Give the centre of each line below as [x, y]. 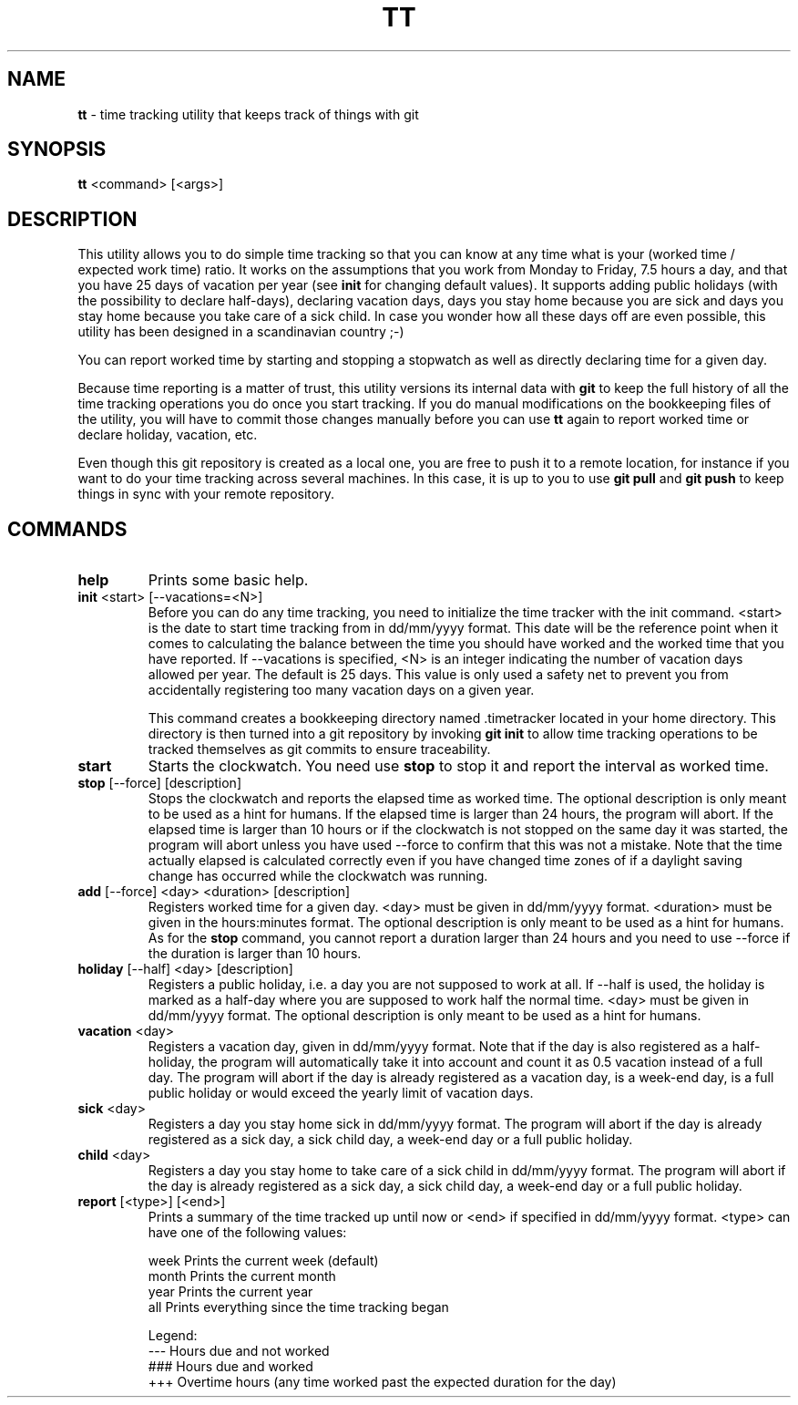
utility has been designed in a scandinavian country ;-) [241, 332]
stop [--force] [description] [159, 783]
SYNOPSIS [57, 150]
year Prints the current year [230, 1292]
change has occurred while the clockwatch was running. [318, 876]
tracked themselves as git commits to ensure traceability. [319, 749]
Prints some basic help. [228, 580]
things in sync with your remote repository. [206, 494]
